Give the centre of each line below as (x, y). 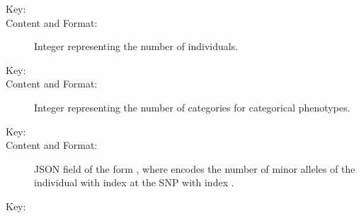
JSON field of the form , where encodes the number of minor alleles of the (195, 168)
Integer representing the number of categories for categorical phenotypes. (192, 107)
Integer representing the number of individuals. (136, 46)
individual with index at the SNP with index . (134, 182)
